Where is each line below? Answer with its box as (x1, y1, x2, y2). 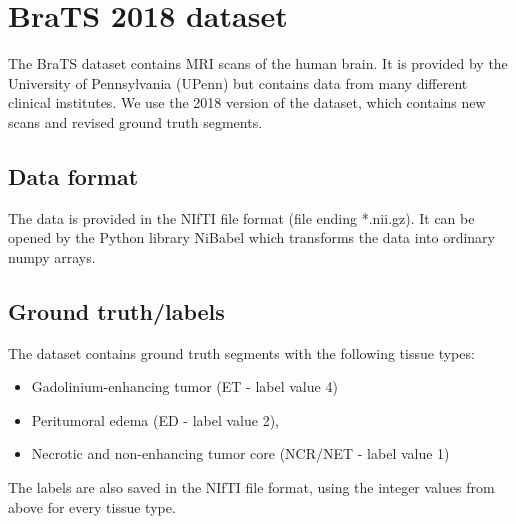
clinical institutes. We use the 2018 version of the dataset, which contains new (8, 92, 486, 113)
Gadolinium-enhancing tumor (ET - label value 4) (31, 376, 338, 397)
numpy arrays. (8, 246, 96, 267)
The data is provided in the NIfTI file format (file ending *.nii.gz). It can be (8, 207, 475, 228)
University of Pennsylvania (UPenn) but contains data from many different (8, 72, 468, 93)
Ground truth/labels (8, 295, 225, 326)
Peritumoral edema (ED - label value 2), (31, 409, 280, 430)
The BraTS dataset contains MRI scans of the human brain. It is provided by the (8, 53, 508, 74)
